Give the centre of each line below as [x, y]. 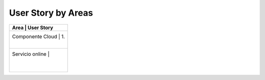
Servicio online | [31, 54]
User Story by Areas [51, 13]
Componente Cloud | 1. [39, 36]
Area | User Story [33, 27]
